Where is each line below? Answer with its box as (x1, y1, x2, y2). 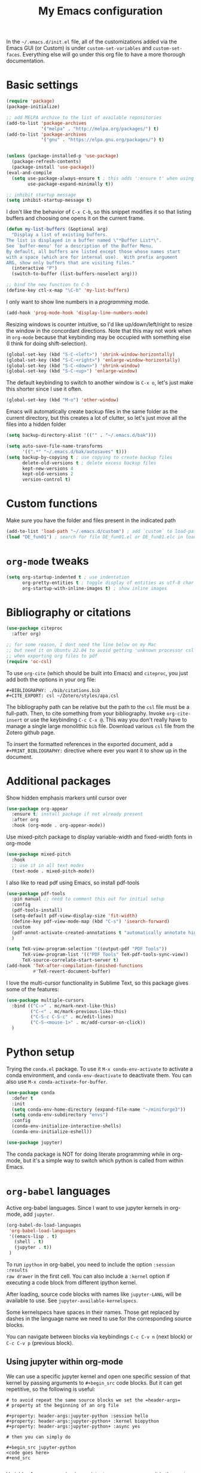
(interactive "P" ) (11, 266, 58, 272)
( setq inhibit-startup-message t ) (6, 197, 93, 204)
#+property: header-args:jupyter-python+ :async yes (6, 1423, 141, 1429)
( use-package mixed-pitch (6, 851, 71, 857)
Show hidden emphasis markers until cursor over (6, 794, 127, 801)
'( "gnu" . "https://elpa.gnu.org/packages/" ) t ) (41, 137, 165, 143)
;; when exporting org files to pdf (6, 653, 98, 659)
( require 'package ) (6, 98, 55, 105)
